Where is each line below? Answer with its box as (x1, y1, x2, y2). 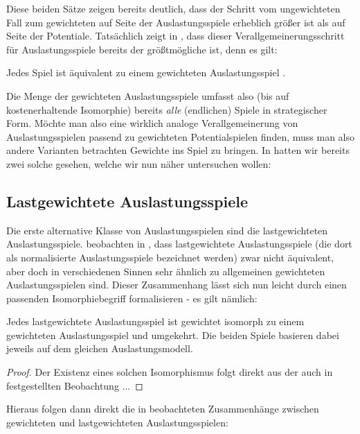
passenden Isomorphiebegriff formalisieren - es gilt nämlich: (6, 290, 258, 305)
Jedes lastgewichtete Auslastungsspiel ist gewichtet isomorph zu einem (6, 314, 305, 329)
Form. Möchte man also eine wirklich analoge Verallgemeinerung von (6, 116, 298, 130)
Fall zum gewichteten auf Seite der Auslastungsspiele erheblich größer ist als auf (6, 15, 345, 29)
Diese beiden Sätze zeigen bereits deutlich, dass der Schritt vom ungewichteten (6, 1, 341, 15)
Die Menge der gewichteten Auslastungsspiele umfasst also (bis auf (6, 88, 289, 103)
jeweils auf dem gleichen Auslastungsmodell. (6, 341, 193, 356)
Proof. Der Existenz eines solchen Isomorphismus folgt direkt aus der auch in (6, 365, 333, 379)
